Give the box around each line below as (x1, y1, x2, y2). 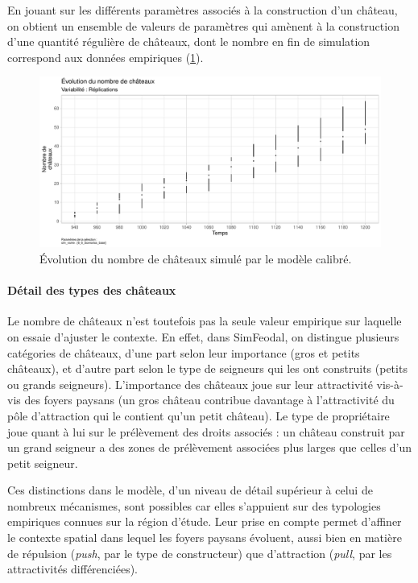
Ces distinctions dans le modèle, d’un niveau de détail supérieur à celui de (7, 482, 373, 498)
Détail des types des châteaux (7, 282, 176, 299)
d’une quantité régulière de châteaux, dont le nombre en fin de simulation (7, 33, 370, 50)
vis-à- (376, 375, 404, 392)
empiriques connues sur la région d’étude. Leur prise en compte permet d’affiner (7, 513, 402, 530)
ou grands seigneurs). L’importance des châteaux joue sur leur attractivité (7, 375, 373, 392)
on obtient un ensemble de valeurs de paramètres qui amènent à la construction (7, 17, 399, 34)
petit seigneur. (7, 454, 78, 471)
